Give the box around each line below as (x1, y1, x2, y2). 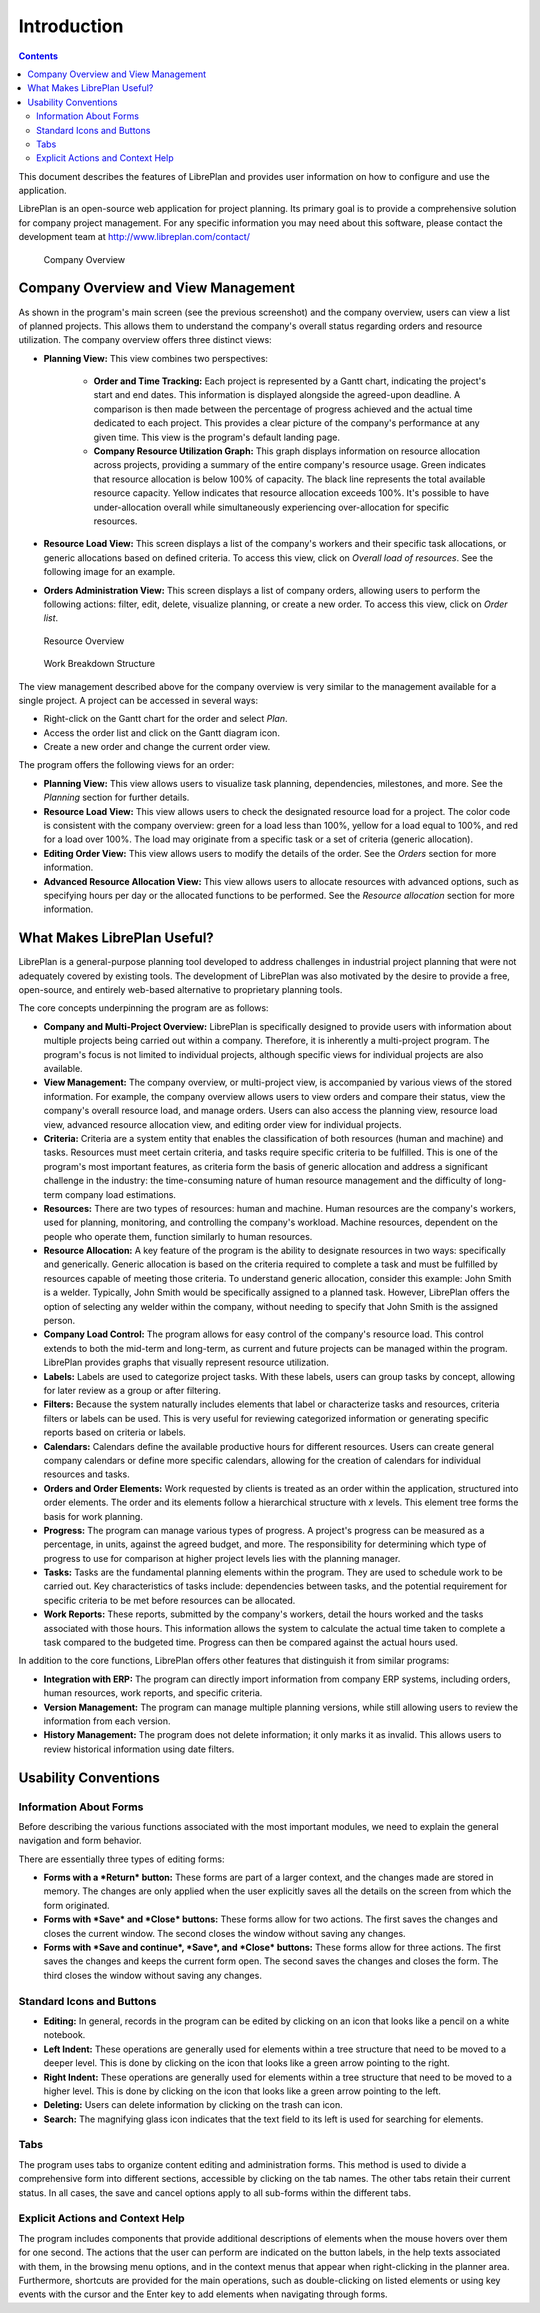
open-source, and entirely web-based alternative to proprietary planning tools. (18, 984, 343, 996)
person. (43, 1315, 76, 1327)
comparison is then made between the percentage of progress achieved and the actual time (93, 403, 473, 415)
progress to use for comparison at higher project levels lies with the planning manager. (43, 1552, 401, 1564)
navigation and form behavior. (18, 1835, 142, 1847)
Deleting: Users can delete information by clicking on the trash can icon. (43, 2099, 344, 2111)
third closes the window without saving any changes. (43, 1969, 262, 1981)
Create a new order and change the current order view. (43, 741, 271, 753)
